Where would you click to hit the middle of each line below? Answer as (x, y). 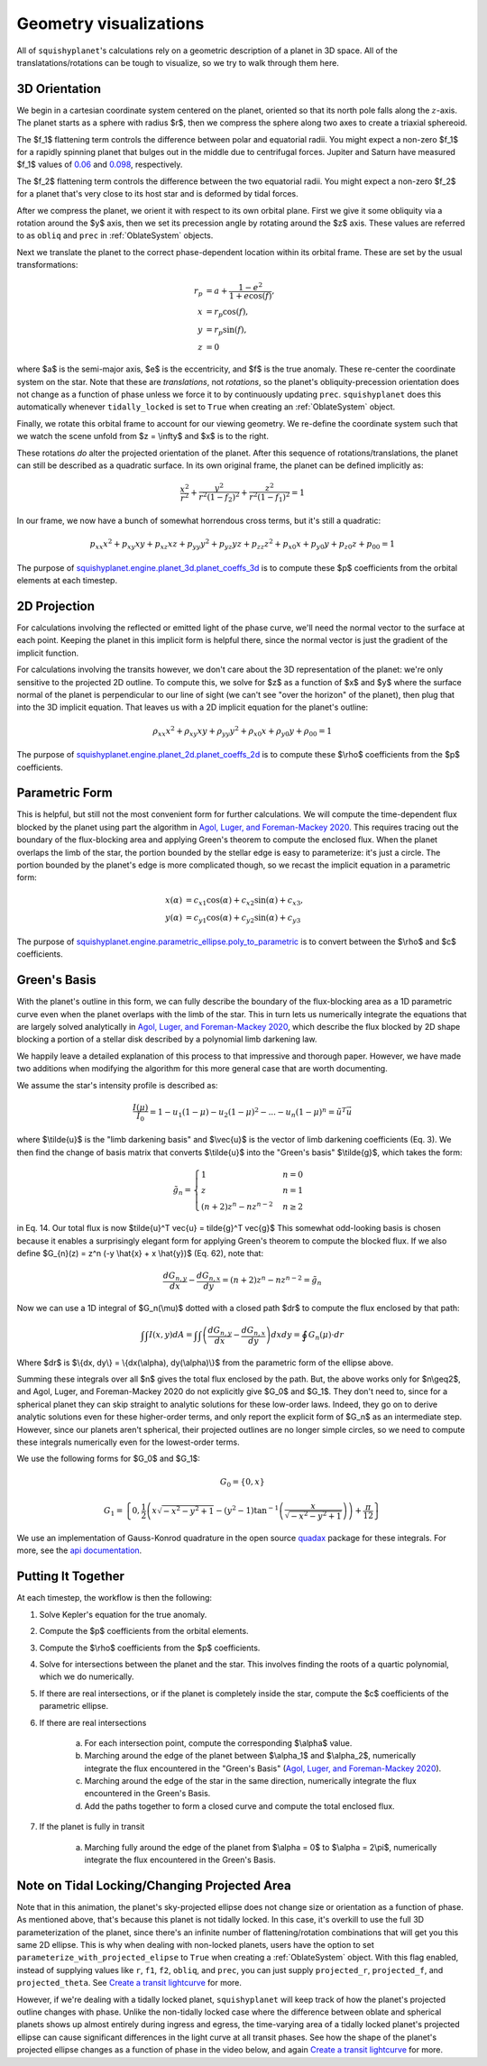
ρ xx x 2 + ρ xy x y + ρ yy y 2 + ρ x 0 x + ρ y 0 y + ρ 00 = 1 (243, 731)
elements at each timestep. (67, 581)
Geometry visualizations (110, 23)
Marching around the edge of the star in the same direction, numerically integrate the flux (250, 1781)
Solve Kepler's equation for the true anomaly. (123, 1614)
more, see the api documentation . (79, 1550)
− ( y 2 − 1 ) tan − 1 (247, 1510)
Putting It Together (71, 1577)
